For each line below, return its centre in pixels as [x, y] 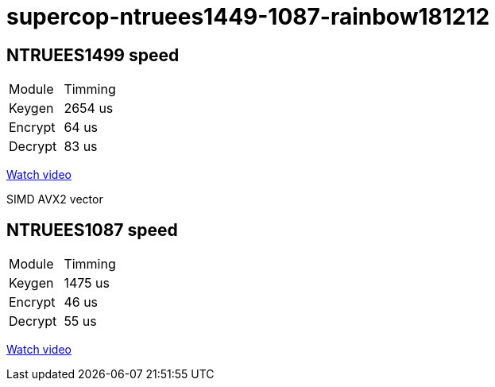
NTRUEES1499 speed [93, 55]
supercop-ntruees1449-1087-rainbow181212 [248, 17]
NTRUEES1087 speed [92, 230]
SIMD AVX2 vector [55, 199]
